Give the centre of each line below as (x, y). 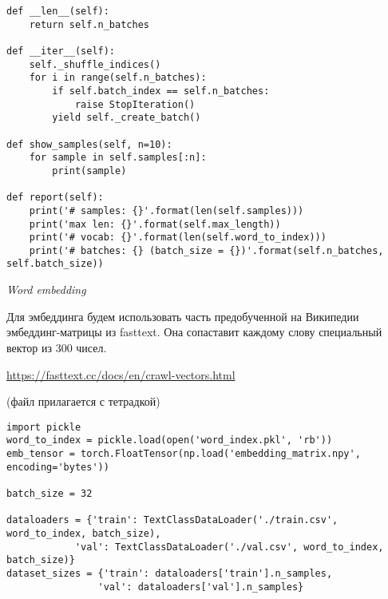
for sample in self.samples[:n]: (118, 158)
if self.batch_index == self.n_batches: (161, 91)
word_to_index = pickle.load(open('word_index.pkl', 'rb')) (170, 440)
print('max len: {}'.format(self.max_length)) (155, 224)
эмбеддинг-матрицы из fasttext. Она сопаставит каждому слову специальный (194, 332)
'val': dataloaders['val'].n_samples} (201, 587)
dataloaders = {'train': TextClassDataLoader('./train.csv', (172, 520)
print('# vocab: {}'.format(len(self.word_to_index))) (178, 238)
